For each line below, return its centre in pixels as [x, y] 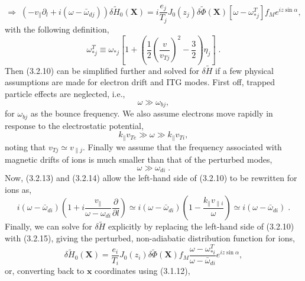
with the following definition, [57, 29]
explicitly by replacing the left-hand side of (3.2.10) [201, 226]
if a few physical [244, 70]
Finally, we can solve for [48, 226]
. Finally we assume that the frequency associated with [182, 146]
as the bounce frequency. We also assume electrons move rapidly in [152, 113]
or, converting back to [45, 271]
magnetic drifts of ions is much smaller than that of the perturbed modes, [139, 159]
